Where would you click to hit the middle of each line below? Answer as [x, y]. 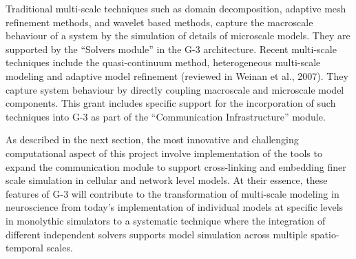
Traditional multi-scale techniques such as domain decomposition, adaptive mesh [176, 8]
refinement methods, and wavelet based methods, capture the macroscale [159, 22]
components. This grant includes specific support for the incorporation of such [171, 103]
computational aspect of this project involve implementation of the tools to [164, 153]
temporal [24, 248]
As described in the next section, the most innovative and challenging [152, 139]
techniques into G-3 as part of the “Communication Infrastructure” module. [166, 116]
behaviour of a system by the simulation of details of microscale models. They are [178, 35]
